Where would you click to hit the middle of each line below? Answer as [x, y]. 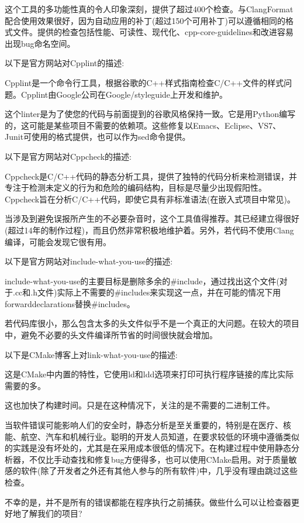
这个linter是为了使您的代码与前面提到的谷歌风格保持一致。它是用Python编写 [150, 114]
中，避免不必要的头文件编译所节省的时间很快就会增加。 [111, 335]
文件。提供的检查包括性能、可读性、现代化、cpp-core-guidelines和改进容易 [153, 32]
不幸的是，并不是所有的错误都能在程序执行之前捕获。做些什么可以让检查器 [148, 502]
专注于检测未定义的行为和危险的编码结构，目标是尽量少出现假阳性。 [136, 187]
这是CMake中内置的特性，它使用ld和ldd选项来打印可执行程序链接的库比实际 [149, 374]
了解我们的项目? [51, 513]
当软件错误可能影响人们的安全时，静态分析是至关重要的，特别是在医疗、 [144, 425]
